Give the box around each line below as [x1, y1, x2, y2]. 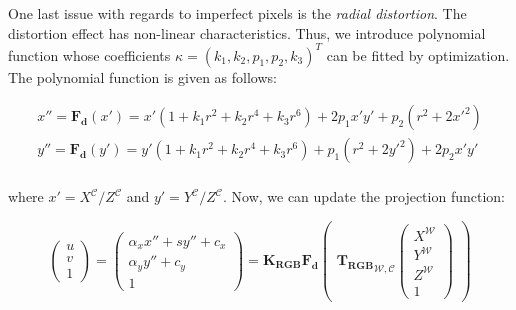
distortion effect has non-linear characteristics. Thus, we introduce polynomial [8, 22, 486, 43]
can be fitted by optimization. [326, 44, 510, 65]
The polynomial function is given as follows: [8, 66, 277, 87]
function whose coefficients [8, 44, 171, 65]
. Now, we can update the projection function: [222, 186, 505, 207]
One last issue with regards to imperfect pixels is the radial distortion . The [8, 3, 467, 23]
